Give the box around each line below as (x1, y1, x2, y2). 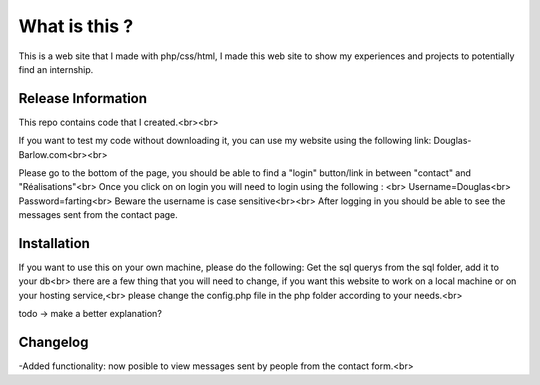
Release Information (18, 90, 148, 107)
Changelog (18, 334, 89, 351)
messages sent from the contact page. (18, 209, 179, 221)
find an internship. (18, 63, 94, 75)
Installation (18, 235, 90, 252)
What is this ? (18, 15, 134, 37)
